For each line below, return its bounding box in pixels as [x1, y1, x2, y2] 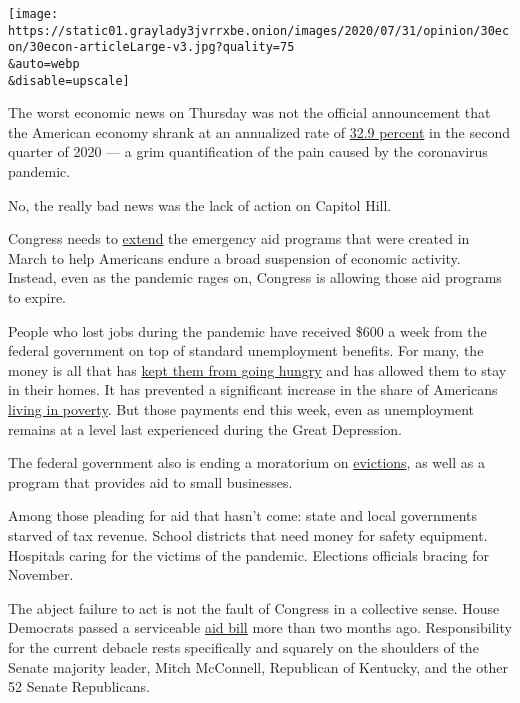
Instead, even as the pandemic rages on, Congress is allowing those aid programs [8, 267, 502, 288]
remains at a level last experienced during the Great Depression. [8, 418, 402, 439]
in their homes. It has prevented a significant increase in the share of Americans [8, 379, 498, 400]
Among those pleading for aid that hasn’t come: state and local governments [8, 505, 477, 526]
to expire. [8, 287, 66, 308]
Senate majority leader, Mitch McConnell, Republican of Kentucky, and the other [8, 656, 509, 677]
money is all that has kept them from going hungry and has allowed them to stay [8, 359, 507, 380]
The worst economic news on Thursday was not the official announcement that [8, 102, 491, 123]
